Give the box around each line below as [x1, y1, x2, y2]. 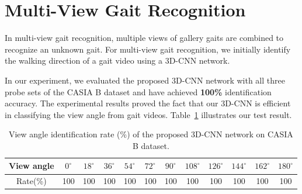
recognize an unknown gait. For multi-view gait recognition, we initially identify [5, 43, 291, 55]
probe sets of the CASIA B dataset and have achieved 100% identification [5, 85, 272, 98]
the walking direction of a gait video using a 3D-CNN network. [5, 54, 230, 67]
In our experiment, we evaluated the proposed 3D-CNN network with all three [5, 74, 285, 86]
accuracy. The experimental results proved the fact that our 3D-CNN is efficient [5, 97, 291, 109]
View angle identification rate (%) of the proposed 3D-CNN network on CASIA [8, 128, 293, 140]
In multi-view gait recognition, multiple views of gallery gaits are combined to [5, 32, 284, 44]
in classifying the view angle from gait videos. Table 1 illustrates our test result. [5, 108, 292, 120]
